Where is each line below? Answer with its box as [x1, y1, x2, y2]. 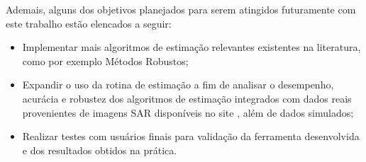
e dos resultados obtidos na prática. [22, 142, 177, 157]
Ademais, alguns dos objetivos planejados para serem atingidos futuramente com [6, 2, 356, 16]
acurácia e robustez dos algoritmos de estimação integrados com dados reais [22, 91, 352, 105]
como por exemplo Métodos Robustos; [22, 53, 189, 68]
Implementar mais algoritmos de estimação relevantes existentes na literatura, [22, 40, 361, 54]
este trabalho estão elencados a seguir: [6, 16, 172, 30]
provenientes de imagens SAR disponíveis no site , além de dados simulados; [22, 105, 354, 120]
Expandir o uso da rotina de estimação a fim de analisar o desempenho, [22, 77, 334, 92]
